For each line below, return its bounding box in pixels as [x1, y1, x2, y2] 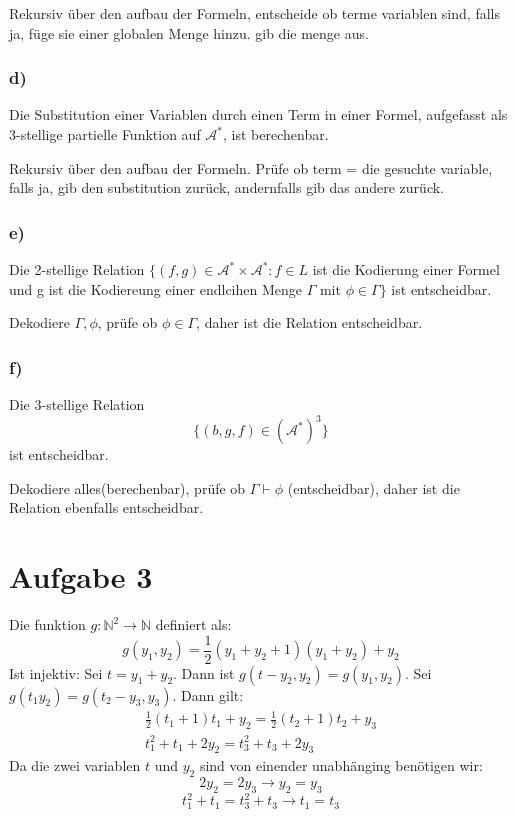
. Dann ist [173, 662, 235, 683]
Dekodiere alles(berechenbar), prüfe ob [9, 477, 246, 498]
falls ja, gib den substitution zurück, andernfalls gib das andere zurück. [9, 177, 444, 198]
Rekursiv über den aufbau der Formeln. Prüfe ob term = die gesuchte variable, [9, 157, 493, 178]
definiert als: [155, 614, 232, 634]
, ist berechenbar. [223, 124, 329, 144]
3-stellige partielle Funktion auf [9, 124, 201, 144]
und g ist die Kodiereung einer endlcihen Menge [9, 278, 303, 299]
